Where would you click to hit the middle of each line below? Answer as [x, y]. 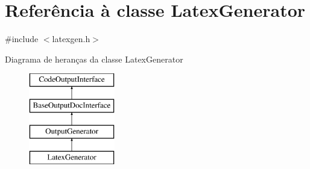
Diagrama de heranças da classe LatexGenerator [94, 59]
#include [22, 39]
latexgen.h [71, 39]
